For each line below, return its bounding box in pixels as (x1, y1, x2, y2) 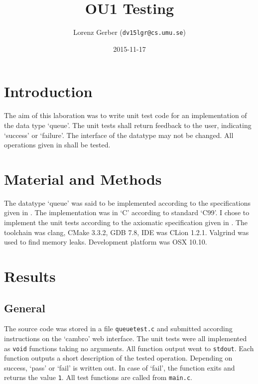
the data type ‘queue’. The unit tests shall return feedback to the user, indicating (4, 120, 252, 130)
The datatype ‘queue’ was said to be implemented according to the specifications (4, 197, 251, 208)
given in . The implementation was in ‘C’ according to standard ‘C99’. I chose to (4, 207, 250, 218)
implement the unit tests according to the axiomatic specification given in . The (4, 217, 248, 227)
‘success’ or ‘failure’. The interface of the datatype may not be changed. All (4, 129, 234, 140)
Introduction (4, 81, 93, 102)
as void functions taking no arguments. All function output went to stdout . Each (4, 343, 254, 353)
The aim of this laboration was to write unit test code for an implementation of (4, 110, 247, 121)
